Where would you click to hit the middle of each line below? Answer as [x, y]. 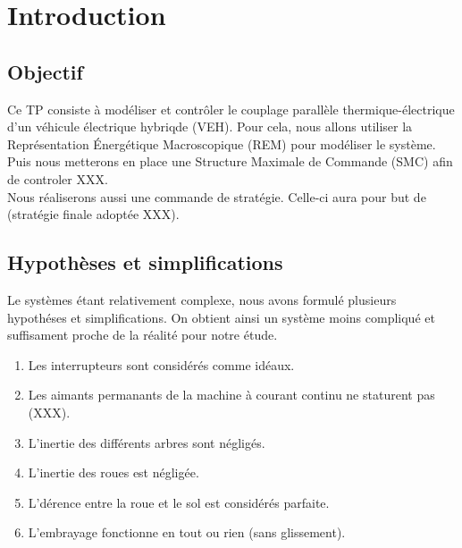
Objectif [45, 71]
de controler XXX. [58, 178]
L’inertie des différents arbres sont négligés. [147, 442]
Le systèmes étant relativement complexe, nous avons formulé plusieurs [202, 299]
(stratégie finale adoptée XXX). [93, 214]
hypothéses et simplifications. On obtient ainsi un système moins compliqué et [221, 317]
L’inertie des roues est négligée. [113, 472]
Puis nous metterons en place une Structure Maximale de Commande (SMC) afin [230, 161]
